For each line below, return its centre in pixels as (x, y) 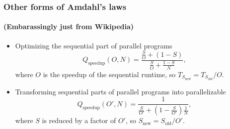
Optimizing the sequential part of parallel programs (94, 45)
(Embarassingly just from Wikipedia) (69, 26)
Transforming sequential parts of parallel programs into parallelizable (120, 91)
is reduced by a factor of (79, 120)
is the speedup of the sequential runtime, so (109, 74)
